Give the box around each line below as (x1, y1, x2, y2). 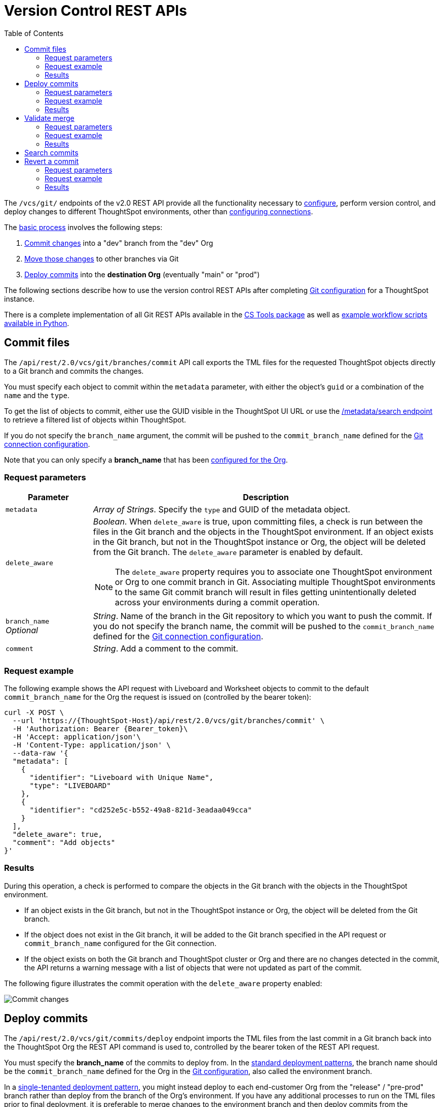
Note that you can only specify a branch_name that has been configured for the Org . (4, 455, 288, 464)
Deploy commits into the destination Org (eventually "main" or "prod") (24, 270, 260, 279)
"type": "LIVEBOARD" (29, 782, 111, 790)
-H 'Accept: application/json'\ (12, 733, 141, 741)
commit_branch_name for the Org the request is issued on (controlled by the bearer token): (4, 693, 311, 702)
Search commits (24, 148, 79, 157)
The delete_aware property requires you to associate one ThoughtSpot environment (115, 567, 432, 577)
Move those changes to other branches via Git (24, 254, 179, 263)
